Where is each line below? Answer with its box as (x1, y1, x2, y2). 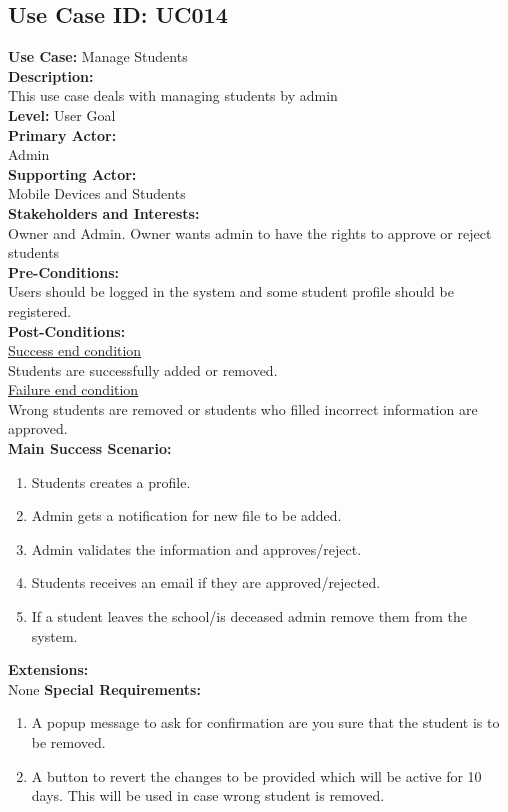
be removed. (31, 732, 106, 753)
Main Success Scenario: (8, 438, 172, 459)
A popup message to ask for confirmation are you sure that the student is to (31, 712, 500, 733)
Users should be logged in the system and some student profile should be (8, 281, 454, 302)
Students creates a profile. (31, 471, 191, 492)
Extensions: (8, 659, 89, 680)
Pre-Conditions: (8, 261, 119, 282)
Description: (8, 65, 94, 86)
